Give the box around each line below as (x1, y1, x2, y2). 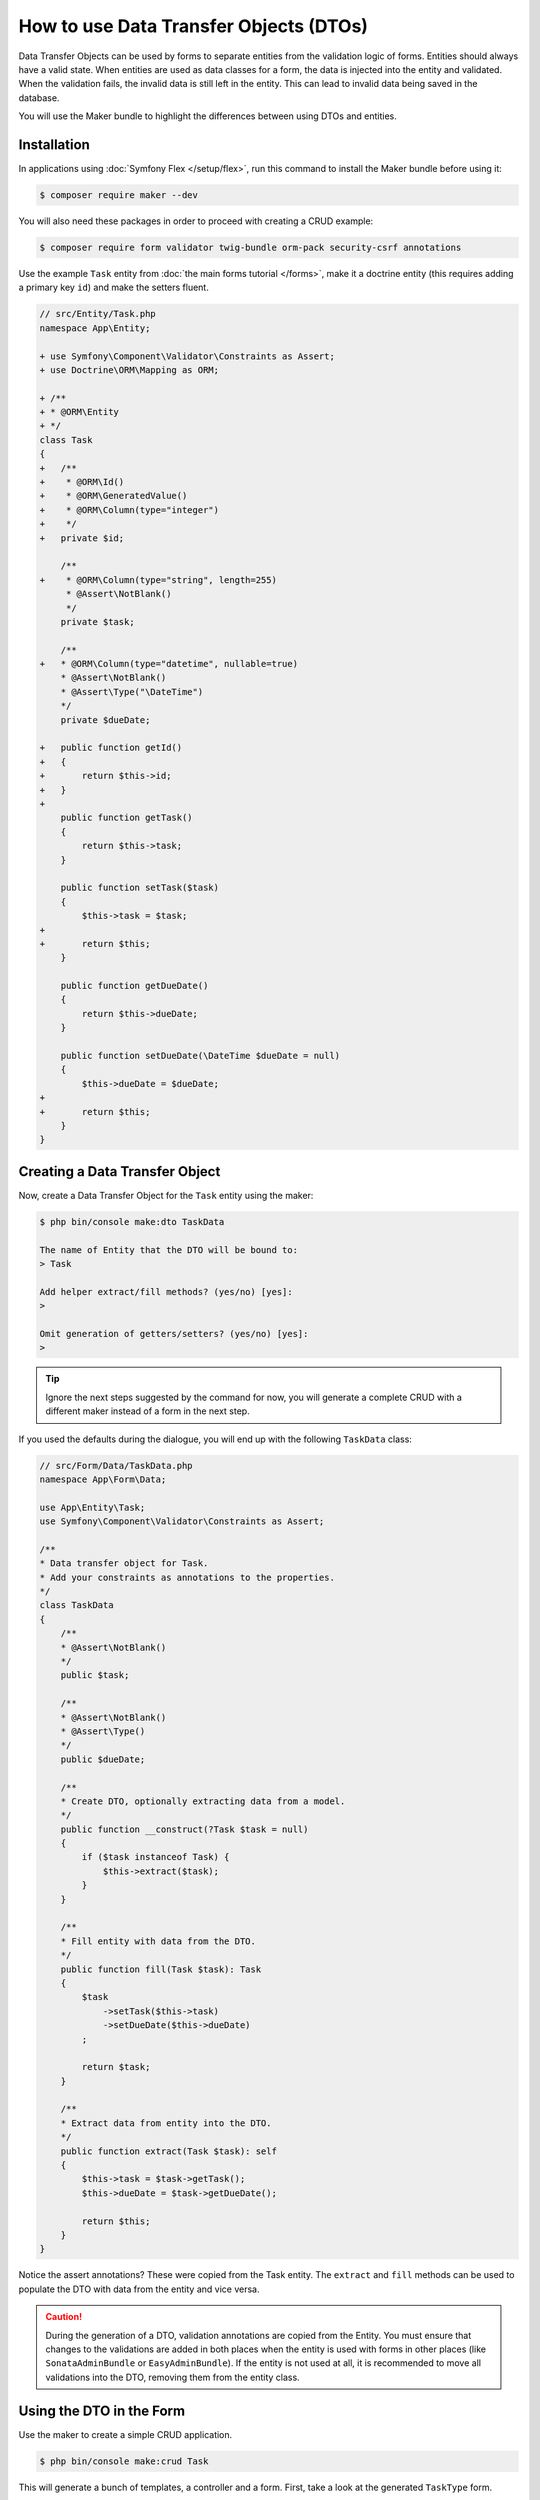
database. (18, 91, 60, 104)
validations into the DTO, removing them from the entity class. (45, 2371, 300, 2383)
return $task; (81, 2061, 151, 2073)
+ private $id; (39, 532, 125, 544)
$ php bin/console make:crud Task (39, 2455, 209, 2467)
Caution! (45, 2311, 83, 2323)
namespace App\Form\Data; (39, 1473, 167, 1485)
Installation (18, 136, 90, 153)
